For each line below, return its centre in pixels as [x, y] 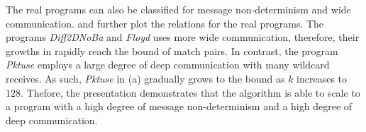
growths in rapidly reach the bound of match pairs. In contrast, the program [172, 50]
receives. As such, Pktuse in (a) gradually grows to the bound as [145, 78]
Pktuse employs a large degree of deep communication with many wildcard [168, 65]
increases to [322, 78]
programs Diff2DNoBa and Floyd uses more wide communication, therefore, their [183, 37]
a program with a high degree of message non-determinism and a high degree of [179, 106]
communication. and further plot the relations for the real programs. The [165, 23]
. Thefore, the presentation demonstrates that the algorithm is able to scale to [190, 92]
